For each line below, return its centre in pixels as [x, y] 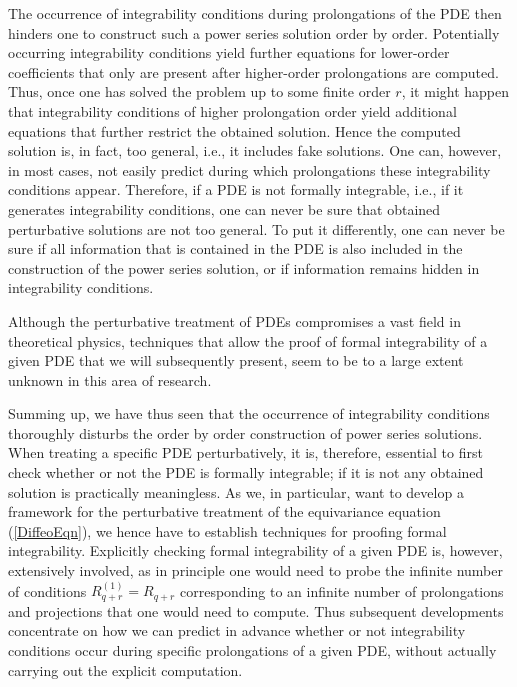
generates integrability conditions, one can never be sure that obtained [224, 208]
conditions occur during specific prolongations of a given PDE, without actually [252, 650]
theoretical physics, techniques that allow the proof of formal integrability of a [248, 340]
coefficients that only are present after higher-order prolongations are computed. [253, 71]
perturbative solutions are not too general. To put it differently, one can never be [256, 228]
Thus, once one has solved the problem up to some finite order [199, 91]
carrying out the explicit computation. [125, 669]
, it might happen [455, 91]
